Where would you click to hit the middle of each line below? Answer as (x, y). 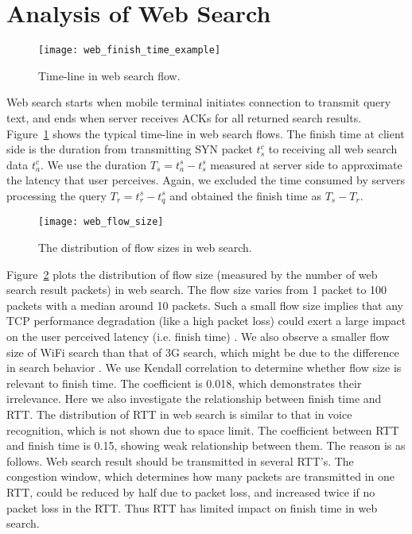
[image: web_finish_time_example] (130, 50)
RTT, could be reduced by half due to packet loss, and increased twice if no (191, 491)
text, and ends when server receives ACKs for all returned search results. (184, 117)
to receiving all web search (333, 149)
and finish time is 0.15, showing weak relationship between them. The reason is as (206, 445)
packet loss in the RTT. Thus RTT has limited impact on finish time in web (192, 507)
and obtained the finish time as (245, 195)
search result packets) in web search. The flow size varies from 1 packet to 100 (197, 290)
